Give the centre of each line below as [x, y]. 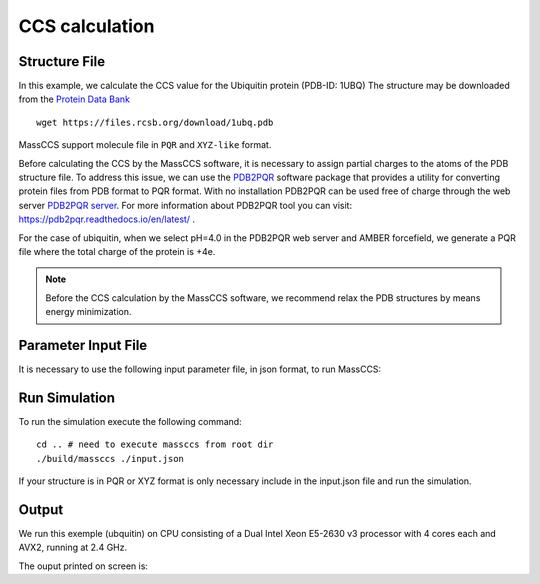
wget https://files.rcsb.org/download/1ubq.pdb [155, 122]
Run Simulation [66, 397]
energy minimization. [88, 312]
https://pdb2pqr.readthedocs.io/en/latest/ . [106, 219]
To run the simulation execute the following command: [130, 421]
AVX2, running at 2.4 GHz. [73, 547]
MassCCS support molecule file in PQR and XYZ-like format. [145, 145]
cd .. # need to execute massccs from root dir [155, 444]
